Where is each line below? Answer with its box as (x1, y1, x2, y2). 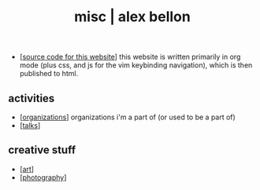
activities (8, 91, 55, 105)
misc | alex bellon (74, 8, 191, 26)
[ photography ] (19, 173, 67, 182)
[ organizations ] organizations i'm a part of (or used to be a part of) (19, 112, 236, 122)
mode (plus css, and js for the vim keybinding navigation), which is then (19, 60, 253, 70)
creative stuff (8, 144, 76, 157)
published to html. (19, 69, 79, 79)
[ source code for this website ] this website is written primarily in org (19, 52, 241, 62)
